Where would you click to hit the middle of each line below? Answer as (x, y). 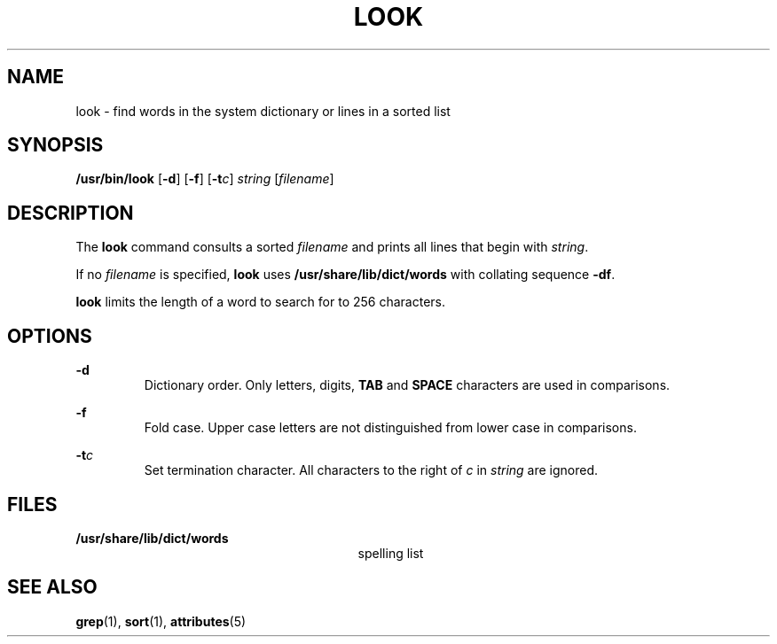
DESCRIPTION (71, 213)
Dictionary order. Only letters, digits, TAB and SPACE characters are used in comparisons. (407, 385)
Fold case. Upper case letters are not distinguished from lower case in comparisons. (390, 428)
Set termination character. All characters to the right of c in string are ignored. (371, 470)
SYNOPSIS (55, 145)
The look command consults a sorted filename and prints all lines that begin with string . (332, 247)
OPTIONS (50, 336)
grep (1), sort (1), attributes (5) (161, 621)
